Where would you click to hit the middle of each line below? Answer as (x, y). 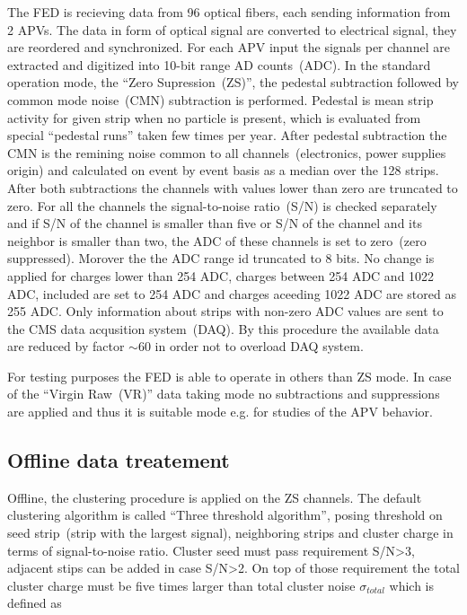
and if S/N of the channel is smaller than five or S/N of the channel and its (215, 223)
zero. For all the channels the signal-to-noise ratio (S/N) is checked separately (222, 205)
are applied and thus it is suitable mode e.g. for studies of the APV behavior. (220, 412)
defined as (35, 603)
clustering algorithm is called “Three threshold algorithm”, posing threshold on (225, 515)
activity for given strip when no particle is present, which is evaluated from (214, 117)
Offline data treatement (119, 460)
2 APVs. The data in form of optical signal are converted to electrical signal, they (232, 29)
